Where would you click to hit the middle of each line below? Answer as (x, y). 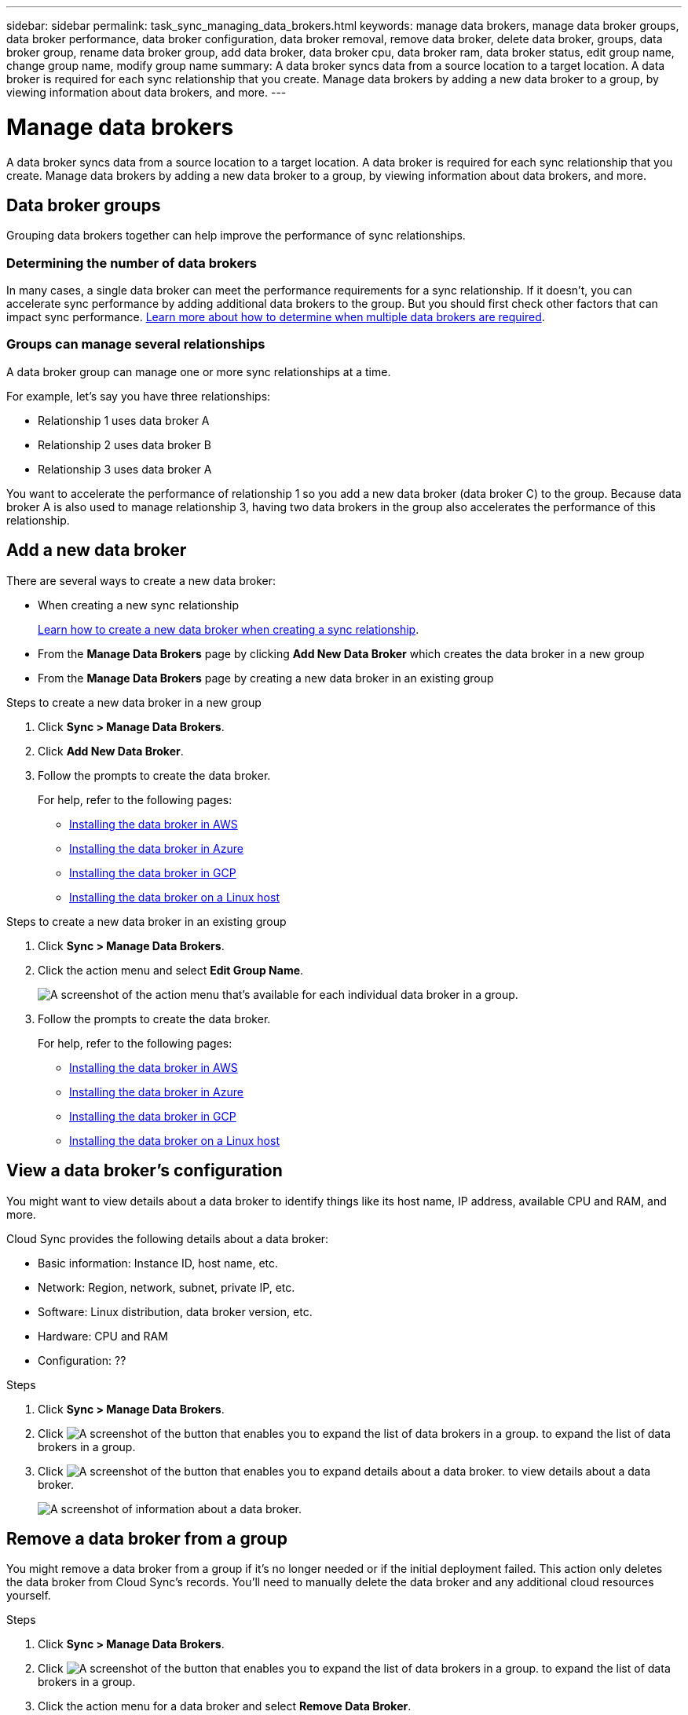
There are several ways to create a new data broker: (141, 580)
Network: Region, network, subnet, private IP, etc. (167, 1287)
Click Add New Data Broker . (111, 751)
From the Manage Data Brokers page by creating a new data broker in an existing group (266, 678)
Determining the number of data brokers (132, 263)
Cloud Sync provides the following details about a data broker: (168, 1238)
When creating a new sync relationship (138, 605)
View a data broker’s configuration (145, 1171)
